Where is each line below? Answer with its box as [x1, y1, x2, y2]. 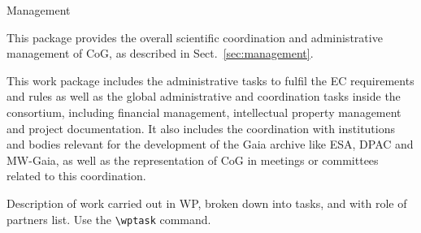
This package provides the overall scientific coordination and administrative [7, 28, 383, 45]
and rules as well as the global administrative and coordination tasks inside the [7, 88, 401, 105]
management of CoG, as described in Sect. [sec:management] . [7, 45, 314, 62]
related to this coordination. [7, 167, 146, 184]
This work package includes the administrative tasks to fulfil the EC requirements [7, 71, 414, 88]
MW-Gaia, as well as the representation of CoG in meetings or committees [7, 151, 379, 168]
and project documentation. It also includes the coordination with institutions [7, 119, 396, 136]
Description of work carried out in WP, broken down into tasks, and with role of [7, 194, 407, 211]
